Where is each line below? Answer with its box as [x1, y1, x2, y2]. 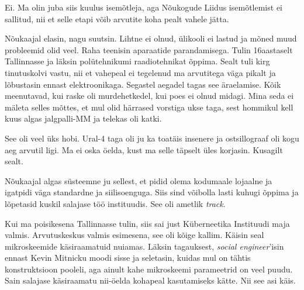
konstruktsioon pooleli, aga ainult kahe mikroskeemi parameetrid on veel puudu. [5, 263, 293, 275]
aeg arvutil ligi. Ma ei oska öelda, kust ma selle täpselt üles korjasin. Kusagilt [5, 143, 283, 156]
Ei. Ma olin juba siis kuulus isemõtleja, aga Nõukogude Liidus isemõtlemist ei [5, 1, 282, 13]
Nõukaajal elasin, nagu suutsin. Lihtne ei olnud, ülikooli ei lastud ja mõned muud [5, 32, 297, 44]
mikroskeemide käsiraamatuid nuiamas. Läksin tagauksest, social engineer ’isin [5, 240, 284, 252]
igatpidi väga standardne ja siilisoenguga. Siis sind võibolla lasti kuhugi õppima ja [5, 186, 299, 198]
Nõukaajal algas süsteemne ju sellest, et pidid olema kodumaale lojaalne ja [5, 174, 272, 187]
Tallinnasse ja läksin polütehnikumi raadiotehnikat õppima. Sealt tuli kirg [5, 55, 270, 67]
